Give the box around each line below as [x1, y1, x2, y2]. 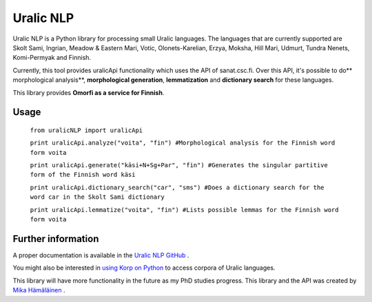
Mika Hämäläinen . [12, 286, 65, 294]
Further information [12, 233, 99, 244]
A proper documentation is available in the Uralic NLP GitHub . [12, 251, 189, 259]
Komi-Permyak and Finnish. [12, 54, 92, 62]
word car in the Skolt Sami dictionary [30, 193, 165, 201]
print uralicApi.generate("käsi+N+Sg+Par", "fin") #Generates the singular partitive [30, 162, 329, 169]
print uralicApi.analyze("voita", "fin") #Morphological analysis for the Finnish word [30, 139, 335, 147]
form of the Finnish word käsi [30, 171, 136, 179]
